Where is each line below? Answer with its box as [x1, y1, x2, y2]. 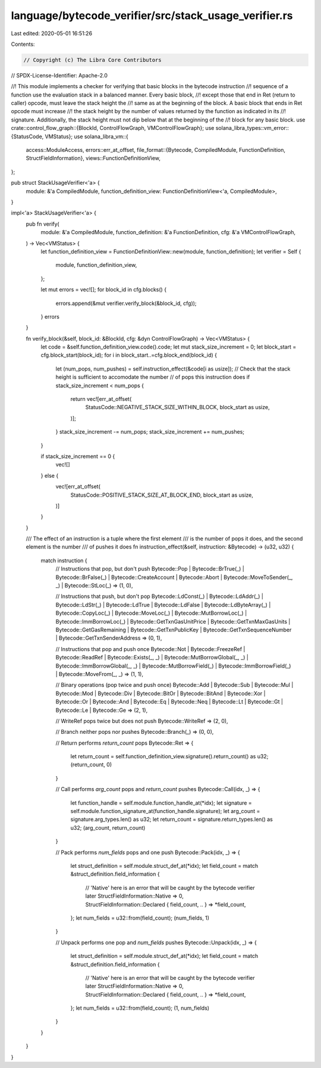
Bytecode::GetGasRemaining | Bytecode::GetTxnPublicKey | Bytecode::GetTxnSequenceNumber [55, 626, 292, 633]
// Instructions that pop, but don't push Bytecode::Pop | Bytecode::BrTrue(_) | [55, 565, 245, 572]
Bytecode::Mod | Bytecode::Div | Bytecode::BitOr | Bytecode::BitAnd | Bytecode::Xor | [55, 690, 266, 697]
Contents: [11, 41, 35, 48]
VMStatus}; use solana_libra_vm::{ [45, 133, 128, 140]
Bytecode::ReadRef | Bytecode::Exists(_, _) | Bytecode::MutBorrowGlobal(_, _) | [55, 654, 249, 661]
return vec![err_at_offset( [70, 396, 132, 403]
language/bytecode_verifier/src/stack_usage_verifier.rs [11, 9, 294, 22]
